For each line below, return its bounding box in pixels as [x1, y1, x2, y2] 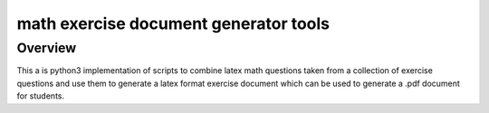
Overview [16, 40, 77, 56]
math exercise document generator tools [16, 14, 331, 33]
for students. [16, 90, 65, 101]
